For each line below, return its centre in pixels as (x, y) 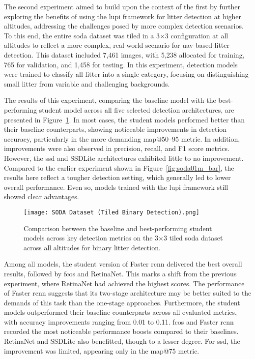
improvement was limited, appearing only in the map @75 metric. (102, 350)
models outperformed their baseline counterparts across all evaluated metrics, (120, 312)
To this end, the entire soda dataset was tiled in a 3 (82, 35)
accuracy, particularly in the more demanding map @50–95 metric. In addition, (122, 138)
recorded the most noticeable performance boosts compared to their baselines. (121, 331)
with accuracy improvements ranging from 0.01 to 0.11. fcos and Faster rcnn (119, 321)
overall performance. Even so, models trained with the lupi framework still (116, 187)
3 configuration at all (197, 35)
